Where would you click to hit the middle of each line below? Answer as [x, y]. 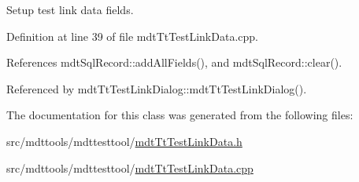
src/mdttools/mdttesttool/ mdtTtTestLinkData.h [124, 141]
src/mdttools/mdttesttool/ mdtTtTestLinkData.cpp [130, 167]
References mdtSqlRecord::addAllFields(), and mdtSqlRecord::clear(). [174, 62]
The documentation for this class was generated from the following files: [180, 115]
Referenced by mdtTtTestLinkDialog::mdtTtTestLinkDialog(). [157, 88]
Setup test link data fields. [70, 9]
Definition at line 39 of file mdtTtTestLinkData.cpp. [132, 36]
